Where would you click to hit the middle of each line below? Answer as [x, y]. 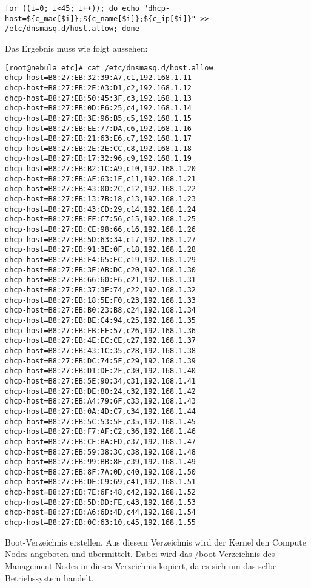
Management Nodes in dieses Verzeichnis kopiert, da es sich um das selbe [141, 565]
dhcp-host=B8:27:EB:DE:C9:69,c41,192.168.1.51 [100, 482]
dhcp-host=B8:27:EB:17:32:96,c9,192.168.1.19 [98, 159]
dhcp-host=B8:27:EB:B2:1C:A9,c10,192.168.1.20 [100, 169]
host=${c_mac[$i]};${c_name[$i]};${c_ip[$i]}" [100, 19]
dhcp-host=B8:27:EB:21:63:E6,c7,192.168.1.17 [98, 139]
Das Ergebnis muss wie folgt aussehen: [76, 48]
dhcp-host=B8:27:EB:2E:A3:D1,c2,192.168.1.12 [98, 88]
